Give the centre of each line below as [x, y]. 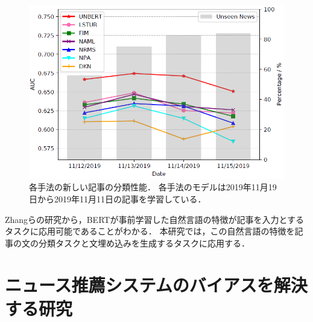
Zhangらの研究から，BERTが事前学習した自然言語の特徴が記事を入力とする [154, 219]
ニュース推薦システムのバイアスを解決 [156, 284]
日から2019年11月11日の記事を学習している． [118, 198]
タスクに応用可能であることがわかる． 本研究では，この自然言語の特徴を [150, 231]
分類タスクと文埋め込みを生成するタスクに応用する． [144, 243]
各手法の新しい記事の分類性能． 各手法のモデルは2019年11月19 [153, 187]
